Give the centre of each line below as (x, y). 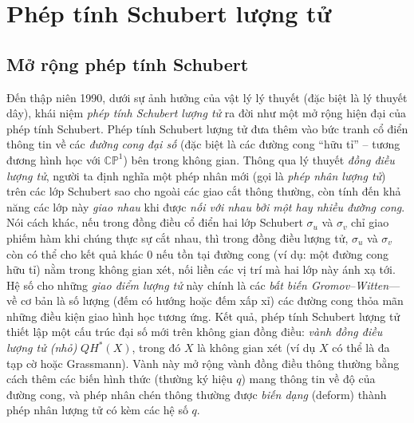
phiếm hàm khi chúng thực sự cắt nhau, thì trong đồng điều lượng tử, (177, 237)
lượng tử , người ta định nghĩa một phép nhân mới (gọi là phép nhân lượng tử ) (196, 175)
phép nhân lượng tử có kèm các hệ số (97, 410)
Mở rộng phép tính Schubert (128, 63)
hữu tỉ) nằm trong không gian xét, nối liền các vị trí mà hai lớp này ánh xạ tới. (201, 269)
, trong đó (156, 348)
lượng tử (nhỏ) (42, 348)
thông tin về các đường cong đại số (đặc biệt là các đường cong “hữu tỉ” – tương (203, 144)
